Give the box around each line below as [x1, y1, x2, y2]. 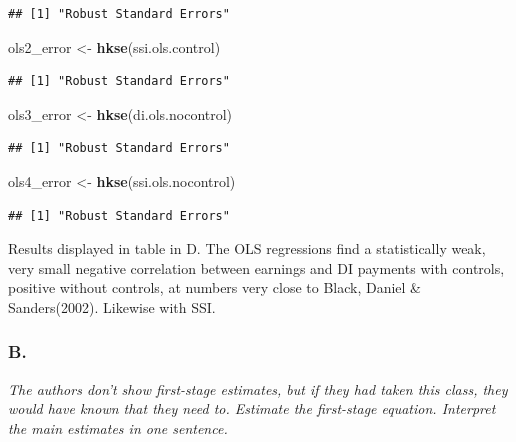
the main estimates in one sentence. [8, 417, 228, 438]
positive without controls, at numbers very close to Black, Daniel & [8, 277, 422, 298]
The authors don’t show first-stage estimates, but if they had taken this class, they [8, 378, 508, 399]
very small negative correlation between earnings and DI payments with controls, [8, 257, 505, 278]
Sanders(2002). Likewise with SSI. [8, 296, 216, 317]
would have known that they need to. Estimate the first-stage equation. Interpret [8, 398, 496, 419]
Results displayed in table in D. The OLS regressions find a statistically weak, [8, 238, 486, 259]
